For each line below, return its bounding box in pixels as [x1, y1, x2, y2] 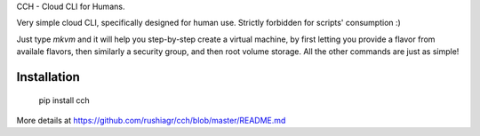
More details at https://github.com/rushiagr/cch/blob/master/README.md [16, 115, 286, 125]
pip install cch [38, 94, 91, 106]
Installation [16, 69, 80, 84]
